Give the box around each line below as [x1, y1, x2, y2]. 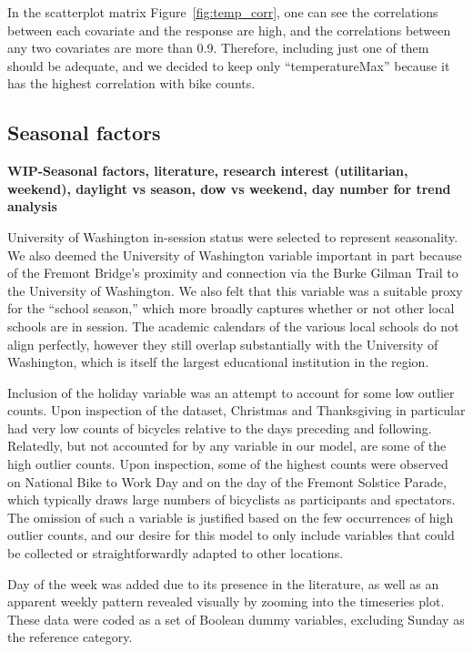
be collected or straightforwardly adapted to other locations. [7, 544, 344, 563]
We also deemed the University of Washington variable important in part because [7, 245, 462, 264]
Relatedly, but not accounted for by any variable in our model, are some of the [7, 436, 447, 455]
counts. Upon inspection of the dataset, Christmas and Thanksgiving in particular [7, 401, 466, 420]
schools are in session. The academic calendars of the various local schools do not [7, 316, 459, 335]
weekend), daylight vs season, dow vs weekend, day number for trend [7, 178, 451, 198]
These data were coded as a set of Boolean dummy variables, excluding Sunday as [7, 609, 465, 628]
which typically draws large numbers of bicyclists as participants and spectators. [7, 490, 456, 509]
